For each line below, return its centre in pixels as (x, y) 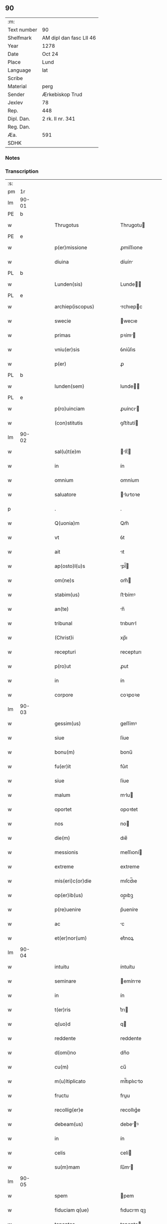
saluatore (65, 495)
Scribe (15, 78)
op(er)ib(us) (69, 895)
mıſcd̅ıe (129, 881)
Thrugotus (67, 225)
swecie (63, 321)
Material (17, 86)
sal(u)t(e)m (68, 451)
